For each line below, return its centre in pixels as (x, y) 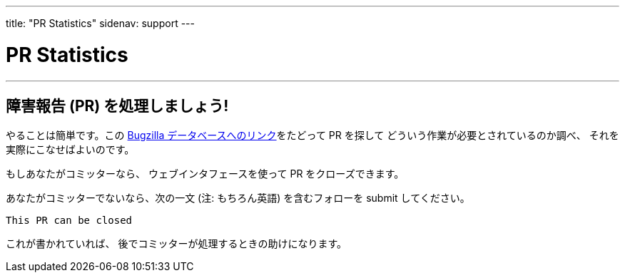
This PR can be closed (69, 221)
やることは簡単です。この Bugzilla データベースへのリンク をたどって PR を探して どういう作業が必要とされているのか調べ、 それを (312, 135)
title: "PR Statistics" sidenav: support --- (100, 23)
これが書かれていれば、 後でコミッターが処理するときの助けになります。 (177, 244)
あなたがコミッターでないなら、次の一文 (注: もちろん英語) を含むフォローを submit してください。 (238, 198)
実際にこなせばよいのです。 (70, 150)
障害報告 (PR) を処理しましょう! (117, 105)
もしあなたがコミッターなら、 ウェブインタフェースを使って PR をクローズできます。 (205, 174)
